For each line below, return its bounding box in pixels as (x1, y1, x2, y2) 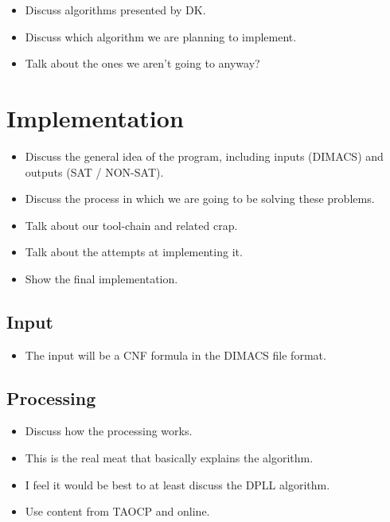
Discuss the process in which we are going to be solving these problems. (25, 190, 375, 207)
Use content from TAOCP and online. (25, 503, 210, 520)
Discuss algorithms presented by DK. (25, 2, 206, 18)
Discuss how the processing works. (25, 423, 193, 439)
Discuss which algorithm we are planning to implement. (25, 28, 297, 45)
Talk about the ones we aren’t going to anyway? (25, 55, 260, 72)
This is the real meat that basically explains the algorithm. (25, 450, 314, 466)
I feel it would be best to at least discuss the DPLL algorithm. (25, 476, 330, 493)
